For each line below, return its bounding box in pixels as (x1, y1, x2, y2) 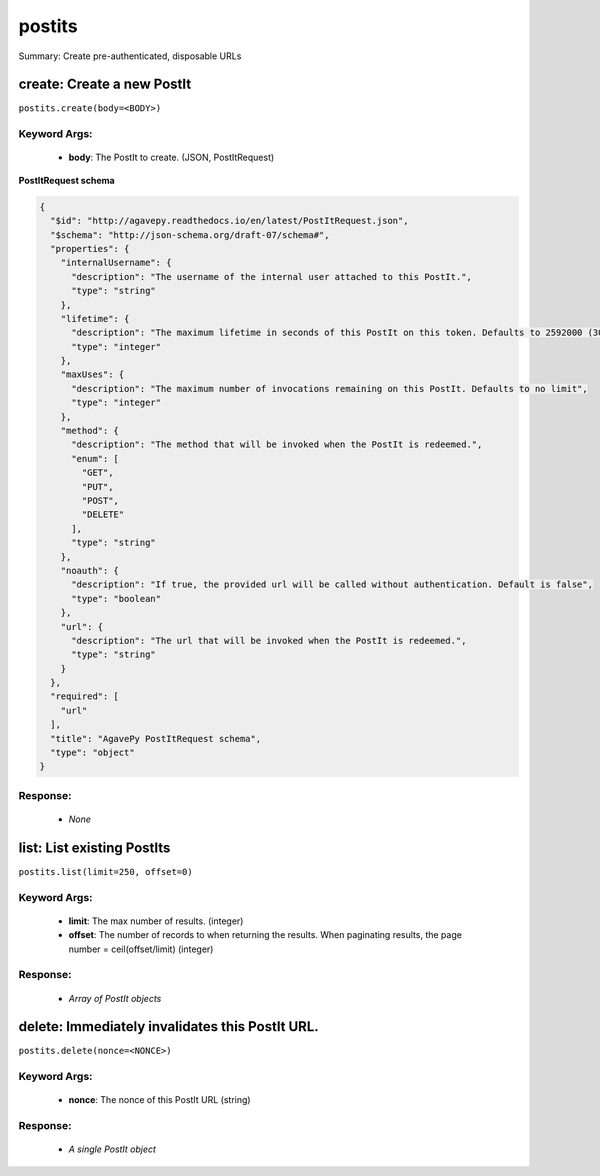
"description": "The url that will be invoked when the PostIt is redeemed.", (71, 635, 467, 646)
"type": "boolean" (71, 593, 162, 604)
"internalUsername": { (60, 257, 172, 269)
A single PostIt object (68, 1143, 157, 1155)
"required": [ (50, 691, 120, 702)
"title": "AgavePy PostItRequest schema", (50, 733, 262, 744)
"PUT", (81, 481, 114, 492)
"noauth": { (60, 565, 120, 576)
